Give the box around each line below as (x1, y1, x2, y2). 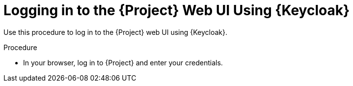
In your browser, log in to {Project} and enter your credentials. (23, 58, 223, 67)
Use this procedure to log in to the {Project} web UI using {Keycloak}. (3, 28, 228, 36)
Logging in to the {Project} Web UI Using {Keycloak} (3, 2, 350, 19)
